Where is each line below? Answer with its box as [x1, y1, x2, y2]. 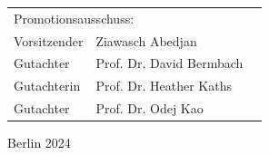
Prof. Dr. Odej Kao [95, 99, 204, 118]
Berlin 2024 [7, 133, 71, 152]
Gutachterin [14, 76, 81, 95]
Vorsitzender [14, 31, 84, 50]
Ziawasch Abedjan [95, 31, 197, 50]
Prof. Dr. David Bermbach [95, 53, 244, 73]
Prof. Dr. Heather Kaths [95, 76, 232, 95]
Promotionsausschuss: [14, 8, 134, 27]
